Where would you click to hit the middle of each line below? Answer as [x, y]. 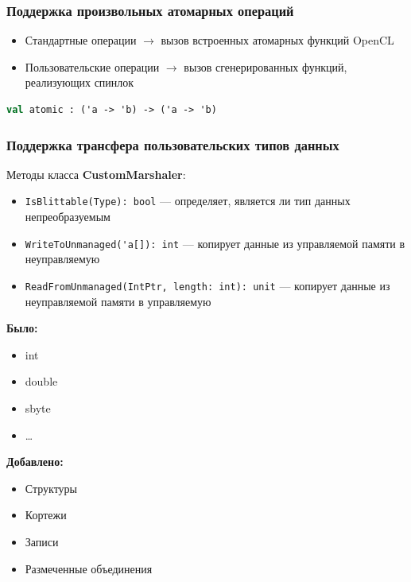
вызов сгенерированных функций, [266, 66]
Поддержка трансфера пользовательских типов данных [173, 144]
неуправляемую [62, 259]
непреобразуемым [68, 217]
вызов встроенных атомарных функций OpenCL [277, 40]
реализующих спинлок [79, 82]
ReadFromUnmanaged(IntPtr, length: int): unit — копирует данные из [207, 285]
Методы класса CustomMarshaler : [96, 174]
